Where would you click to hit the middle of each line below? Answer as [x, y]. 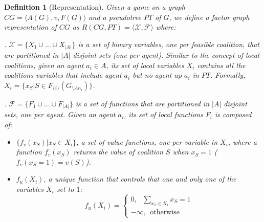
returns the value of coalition [118, 152]
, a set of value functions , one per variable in [147, 141]
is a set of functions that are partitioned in [142, 104]
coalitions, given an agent [44, 65]
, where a [242, 141]
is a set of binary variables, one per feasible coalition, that [169, 44]
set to [65, 189]
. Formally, [228, 75]
